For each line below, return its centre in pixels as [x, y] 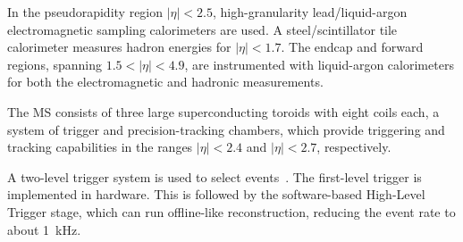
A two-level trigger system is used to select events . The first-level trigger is [215, 176]
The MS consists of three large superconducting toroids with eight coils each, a [223, 111]
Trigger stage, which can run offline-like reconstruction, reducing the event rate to [231, 211]
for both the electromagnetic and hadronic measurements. [165, 82]
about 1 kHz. [44, 229]
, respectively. [354, 147]
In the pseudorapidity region [85, 12]
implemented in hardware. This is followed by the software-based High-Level [216, 194]
